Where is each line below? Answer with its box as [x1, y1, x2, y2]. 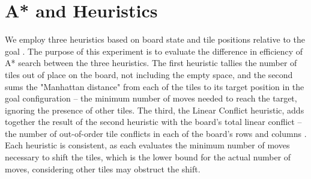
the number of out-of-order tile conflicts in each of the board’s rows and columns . [5, 127, 307, 139]
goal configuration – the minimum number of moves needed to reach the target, [5, 92, 297, 105]
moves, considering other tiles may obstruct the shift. [5, 162, 201, 175]
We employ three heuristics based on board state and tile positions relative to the [5, 33, 305, 46]
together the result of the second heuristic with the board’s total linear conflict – [5, 115, 302, 128]
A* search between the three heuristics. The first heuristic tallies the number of [5, 56, 297, 69]
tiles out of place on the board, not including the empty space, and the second [5, 68, 293, 80]
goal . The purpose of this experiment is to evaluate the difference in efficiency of [5, 44, 303, 57]
